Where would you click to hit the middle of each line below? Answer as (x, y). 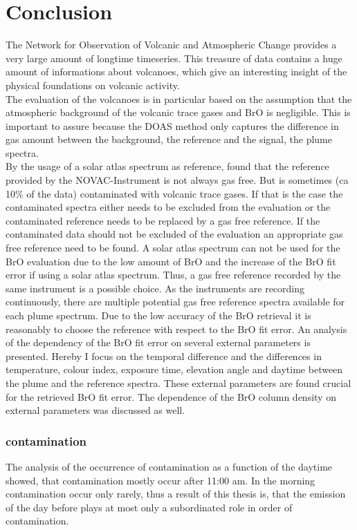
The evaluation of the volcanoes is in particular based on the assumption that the (179, 98)
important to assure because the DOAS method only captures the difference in (172, 125)
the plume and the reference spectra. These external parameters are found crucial (178, 382)
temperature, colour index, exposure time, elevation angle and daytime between (174, 369)
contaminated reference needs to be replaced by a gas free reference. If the (163, 220)
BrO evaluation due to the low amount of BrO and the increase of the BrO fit (171, 261)
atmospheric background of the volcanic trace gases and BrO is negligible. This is (178, 112)
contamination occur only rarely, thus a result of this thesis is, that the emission (176, 494)
